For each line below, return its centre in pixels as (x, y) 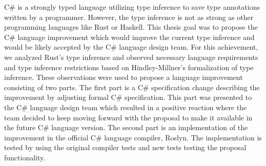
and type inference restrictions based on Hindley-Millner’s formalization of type (129, 67)
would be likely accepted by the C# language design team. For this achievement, (131, 47)
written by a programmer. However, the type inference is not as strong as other (129, 17)
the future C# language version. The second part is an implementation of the (126, 127)
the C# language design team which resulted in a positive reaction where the (126, 107)
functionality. (25, 157)
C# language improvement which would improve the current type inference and (129, 37)
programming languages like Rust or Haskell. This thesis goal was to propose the (131, 27)
